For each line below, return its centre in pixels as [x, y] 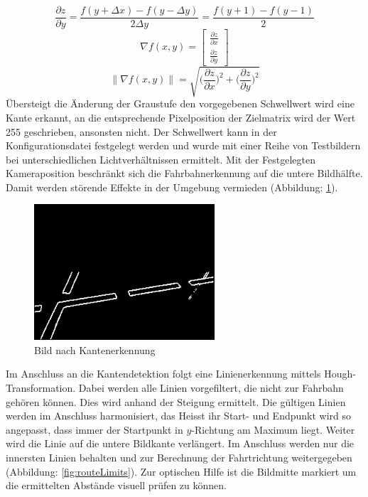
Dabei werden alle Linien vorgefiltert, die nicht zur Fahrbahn [211, 388]
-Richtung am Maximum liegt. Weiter [273, 429]
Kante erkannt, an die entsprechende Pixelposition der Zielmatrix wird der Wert [181, 117]
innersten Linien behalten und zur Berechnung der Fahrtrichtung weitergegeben [179, 458]
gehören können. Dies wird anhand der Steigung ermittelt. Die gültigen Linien [176, 401]
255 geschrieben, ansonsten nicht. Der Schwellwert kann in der [141, 131]
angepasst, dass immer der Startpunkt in [94, 429]
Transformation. [41, 388]
